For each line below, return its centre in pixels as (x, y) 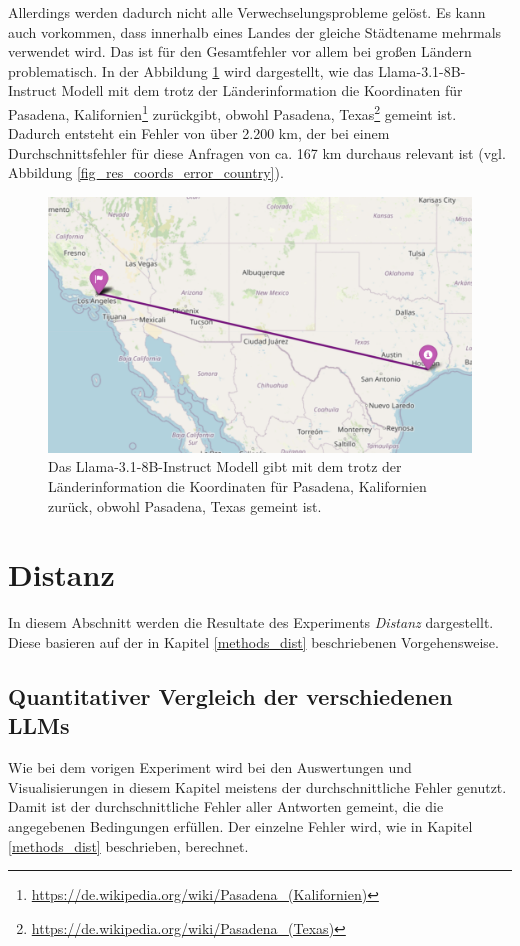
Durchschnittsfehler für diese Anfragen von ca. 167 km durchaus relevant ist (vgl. (257, 152)
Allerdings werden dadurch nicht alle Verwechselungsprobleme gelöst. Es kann (247, 12)
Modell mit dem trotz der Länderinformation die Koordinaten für (262, 90)
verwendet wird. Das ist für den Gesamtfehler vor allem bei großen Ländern (240, 51)
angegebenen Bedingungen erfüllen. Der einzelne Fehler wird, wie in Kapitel (240, 825)
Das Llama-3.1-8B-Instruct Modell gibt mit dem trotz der (225, 466)
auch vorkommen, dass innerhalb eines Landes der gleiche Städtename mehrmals (255, 31)
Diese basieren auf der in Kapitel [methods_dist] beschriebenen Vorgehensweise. (253, 641)
